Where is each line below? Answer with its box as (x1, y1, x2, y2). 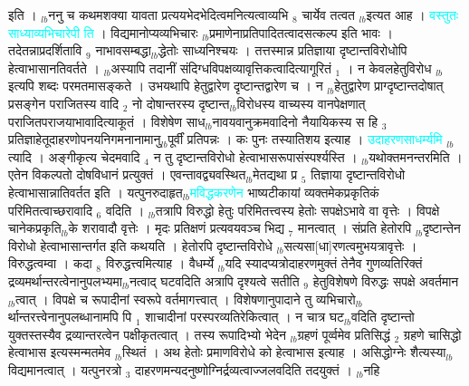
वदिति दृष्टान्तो (350, 307, 415, 326)
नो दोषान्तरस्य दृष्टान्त (132, 93, 230, 112)
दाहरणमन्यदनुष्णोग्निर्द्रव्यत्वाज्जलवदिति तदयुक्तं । (135, 360, 352, 379)
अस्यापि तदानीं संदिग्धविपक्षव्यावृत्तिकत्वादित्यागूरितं (110, 58, 331, 77)
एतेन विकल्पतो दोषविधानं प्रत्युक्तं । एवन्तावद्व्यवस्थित (8, 165, 246, 184)
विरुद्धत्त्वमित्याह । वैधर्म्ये (105, 254, 214, 273)
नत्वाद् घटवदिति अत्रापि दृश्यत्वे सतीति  (129, 271, 304, 290)
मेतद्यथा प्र (253, 165, 298, 184)
